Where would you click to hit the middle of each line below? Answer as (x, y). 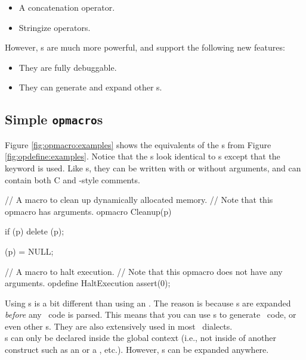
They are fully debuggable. (68, 67)
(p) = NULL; (29, 251)
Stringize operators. (55, 27)
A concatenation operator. (67, 7)
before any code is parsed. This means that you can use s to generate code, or (151, 314)
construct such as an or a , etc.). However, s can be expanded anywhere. (137, 350)
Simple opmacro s (54, 119)
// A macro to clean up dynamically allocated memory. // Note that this (139, 200)
